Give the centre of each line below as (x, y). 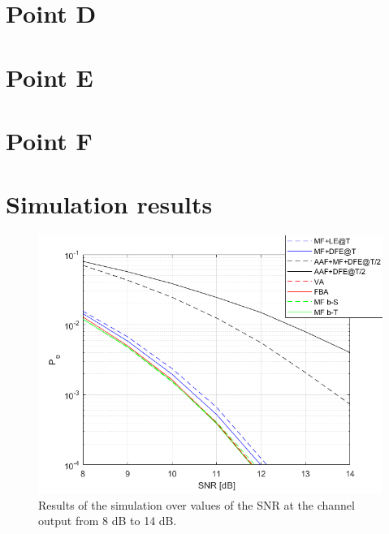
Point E (50, 77)
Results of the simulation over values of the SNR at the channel (197, 504)
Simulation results (109, 204)
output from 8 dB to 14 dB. (108, 521)
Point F (49, 140)
